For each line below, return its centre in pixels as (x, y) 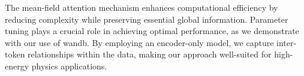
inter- (287, 42)
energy (17, 66)
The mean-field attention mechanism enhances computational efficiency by (142, 7)
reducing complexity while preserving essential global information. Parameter (147, 19)
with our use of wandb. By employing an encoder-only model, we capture (139, 42)
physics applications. (69, 66)
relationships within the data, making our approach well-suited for (150, 54)
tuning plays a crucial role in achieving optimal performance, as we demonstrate (152, 31)
